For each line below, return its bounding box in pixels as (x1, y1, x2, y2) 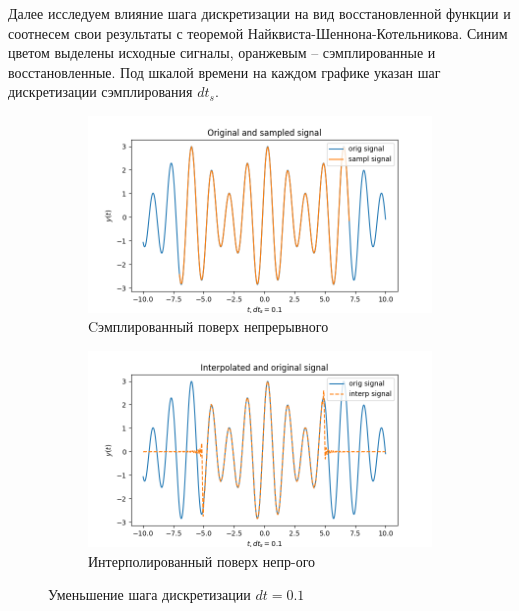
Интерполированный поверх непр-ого (88, 550, 316, 571)
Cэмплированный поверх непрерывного (88, 316, 329, 337)
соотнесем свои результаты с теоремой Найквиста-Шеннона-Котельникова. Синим (8, 22, 508, 43)
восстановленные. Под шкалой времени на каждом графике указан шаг (8, 61, 441, 82)
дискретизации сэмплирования (8, 81, 193, 102)
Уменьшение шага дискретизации (48, 584, 251, 605)
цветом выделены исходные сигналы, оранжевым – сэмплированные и (8, 42, 436, 63)
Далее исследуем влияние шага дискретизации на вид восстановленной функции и (8, 3, 511, 23)
